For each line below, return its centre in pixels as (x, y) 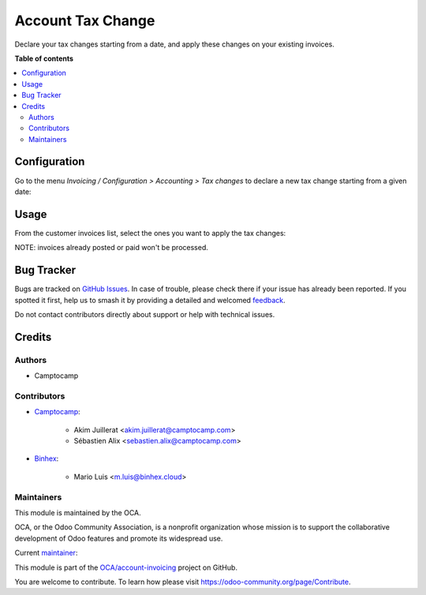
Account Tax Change (85, 21)
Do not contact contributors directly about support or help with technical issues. (145, 314)
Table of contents (44, 58)
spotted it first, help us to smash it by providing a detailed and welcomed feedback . (150, 300)
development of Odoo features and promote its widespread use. (119, 538)
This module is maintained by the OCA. (78, 512)
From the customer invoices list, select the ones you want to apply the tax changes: (150, 233)
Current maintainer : (46, 553)
